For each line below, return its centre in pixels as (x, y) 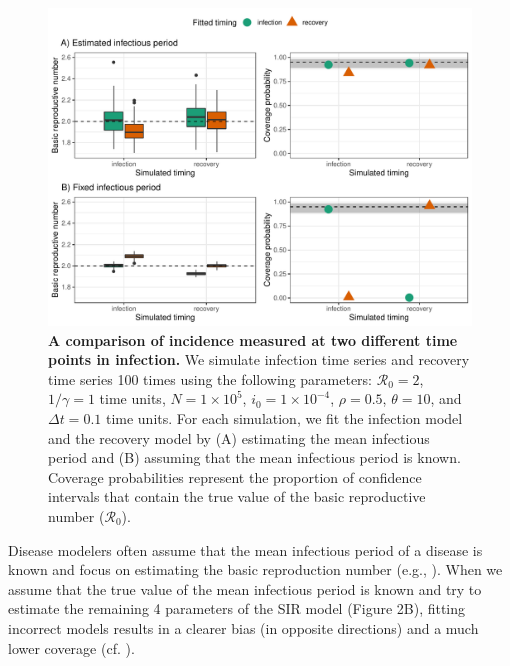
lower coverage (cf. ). (71, 647)
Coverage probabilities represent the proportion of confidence (235, 476)
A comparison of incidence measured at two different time (253, 339)
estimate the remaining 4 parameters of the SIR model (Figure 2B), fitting (237, 608)
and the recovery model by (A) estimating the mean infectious (239, 437)
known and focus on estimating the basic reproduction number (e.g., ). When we (255, 569)
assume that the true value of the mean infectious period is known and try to (245, 588)
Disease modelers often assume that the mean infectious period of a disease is (245, 549)
